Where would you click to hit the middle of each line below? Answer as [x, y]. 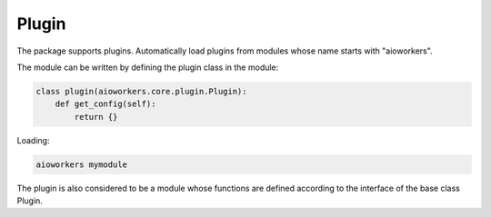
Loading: [33, 140]
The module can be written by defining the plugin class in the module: [148, 67]
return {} [96, 117]
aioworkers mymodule [81, 164]
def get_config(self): [105, 104]
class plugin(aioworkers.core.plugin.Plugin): [141, 91]
